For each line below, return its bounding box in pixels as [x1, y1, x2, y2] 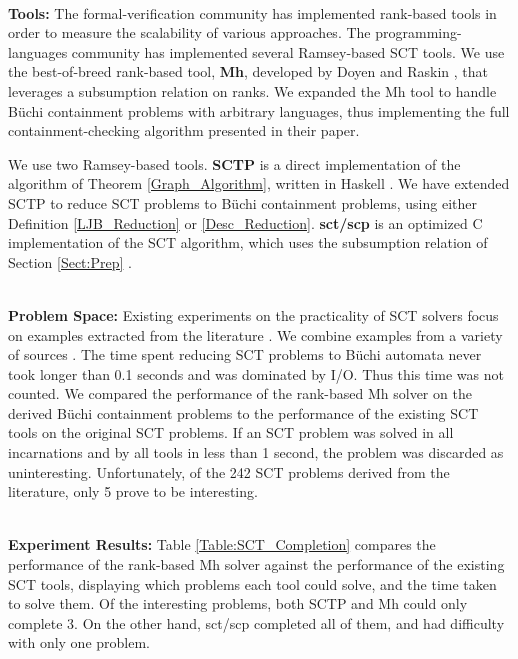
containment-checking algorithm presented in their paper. [8, 120, 360, 141]
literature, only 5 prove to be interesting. [8, 481, 258, 502]
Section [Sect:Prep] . [8, 251, 132, 272]
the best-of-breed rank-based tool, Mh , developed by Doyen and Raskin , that [8, 61, 488, 82]
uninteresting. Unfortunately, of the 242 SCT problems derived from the [8, 461, 450, 482]
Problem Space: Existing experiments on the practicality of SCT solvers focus [8, 304, 499, 325]
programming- [375, 22, 462, 43]
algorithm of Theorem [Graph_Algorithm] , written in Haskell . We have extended [8, 173, 510, 194]
